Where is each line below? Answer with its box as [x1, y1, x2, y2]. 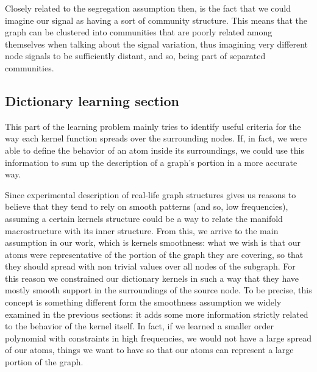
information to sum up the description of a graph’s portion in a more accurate [5, 156, 297, 168]
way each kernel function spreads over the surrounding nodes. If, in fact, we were [5, 132, 307, 145]
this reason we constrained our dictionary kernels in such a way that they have [5, 271, 299, 284]
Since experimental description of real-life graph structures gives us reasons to [5, 188, 296, 201]
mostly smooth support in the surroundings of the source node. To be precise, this [5, 284, 312, 296]
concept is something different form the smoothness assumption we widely [5, 296, 282, 309]
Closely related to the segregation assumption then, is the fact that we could [5, 2, 291, 14]
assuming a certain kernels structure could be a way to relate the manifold [5, 212, 283, 224]
